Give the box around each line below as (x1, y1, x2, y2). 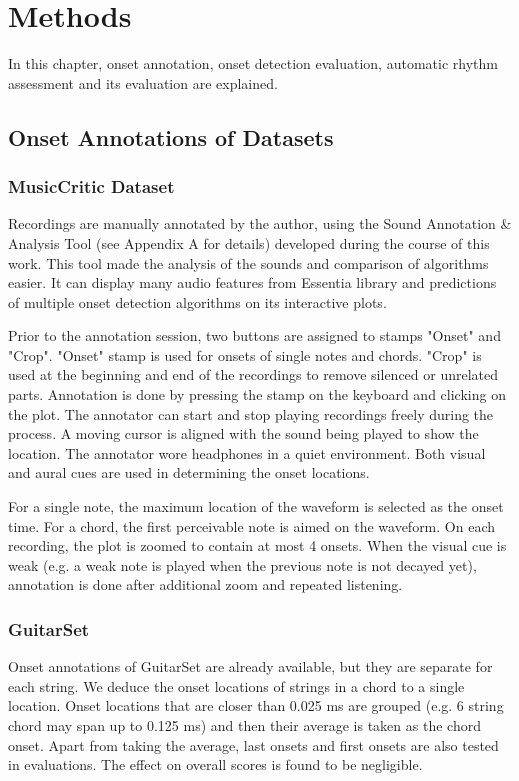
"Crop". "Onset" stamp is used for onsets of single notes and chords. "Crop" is (8, 344, 482, 365)
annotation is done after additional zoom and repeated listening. (8, 574, 403, 595)
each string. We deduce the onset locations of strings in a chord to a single (8, 675, 465, 696)
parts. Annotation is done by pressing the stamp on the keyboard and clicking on (8, 384, 506, 405)
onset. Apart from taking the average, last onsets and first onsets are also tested (8, 734, 499, 755)
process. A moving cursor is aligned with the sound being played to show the (8, 423, 479, 444)
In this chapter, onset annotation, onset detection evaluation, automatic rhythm (8, 53, 498, 74)
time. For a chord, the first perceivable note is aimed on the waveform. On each (8, 515, 496, 536)
